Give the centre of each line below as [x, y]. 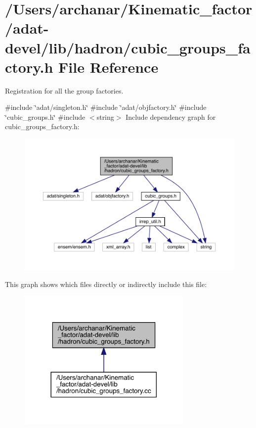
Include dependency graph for [171, 117]
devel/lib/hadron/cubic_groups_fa [128, 47]
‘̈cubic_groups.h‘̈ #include [45, 117]
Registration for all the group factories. [64, 90]
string [105, 117]
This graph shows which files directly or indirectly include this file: [106, 284]
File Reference [108, 67]
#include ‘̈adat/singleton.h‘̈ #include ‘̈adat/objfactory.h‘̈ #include [106, 107]
